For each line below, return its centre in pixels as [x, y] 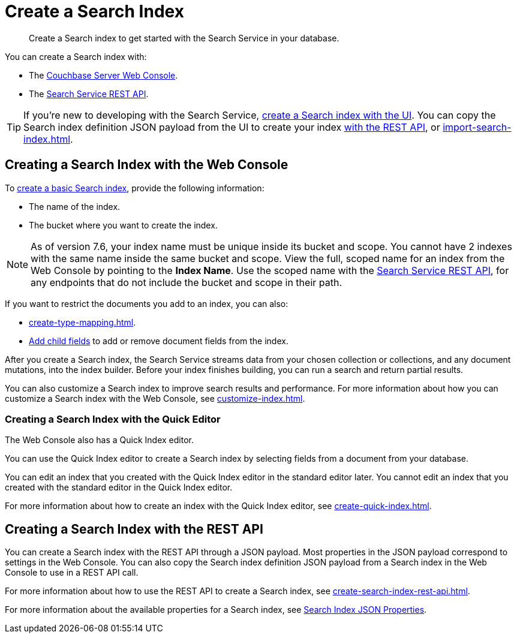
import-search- [477, 127]
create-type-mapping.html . [82, 322]
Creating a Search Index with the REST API [134, 529]
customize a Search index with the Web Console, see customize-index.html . [155, 398]
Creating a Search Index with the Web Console [147, 165]
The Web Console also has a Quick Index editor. [99, 440]
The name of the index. [75, 206]
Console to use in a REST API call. [72, 573]
